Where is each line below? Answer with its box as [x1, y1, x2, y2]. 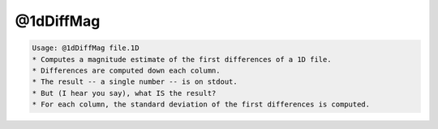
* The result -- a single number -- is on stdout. [32, 77, 238, 86]
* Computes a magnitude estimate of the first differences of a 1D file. [32, 55, 332, 64]
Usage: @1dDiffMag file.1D [32, 44, 140, 52]
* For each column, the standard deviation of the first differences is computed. [32, 100, 371, 109]
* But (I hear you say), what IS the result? [32, 89, 217, 98]
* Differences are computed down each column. [32, 65, 221, 75]
